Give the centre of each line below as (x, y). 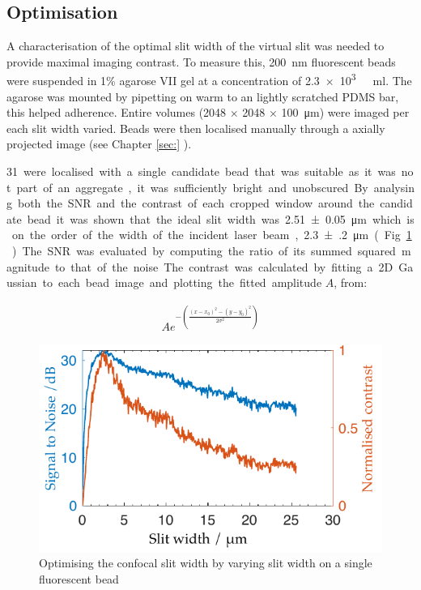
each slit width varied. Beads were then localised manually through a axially (196, 128)
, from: (351, 282)
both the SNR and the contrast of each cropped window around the (196, 203)
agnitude (28, 266)
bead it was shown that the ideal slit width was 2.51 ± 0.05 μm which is (221, 218)
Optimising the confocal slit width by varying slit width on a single (206, 563)
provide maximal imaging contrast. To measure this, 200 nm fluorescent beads (201, 61)
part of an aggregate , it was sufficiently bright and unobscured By (192, 187)
